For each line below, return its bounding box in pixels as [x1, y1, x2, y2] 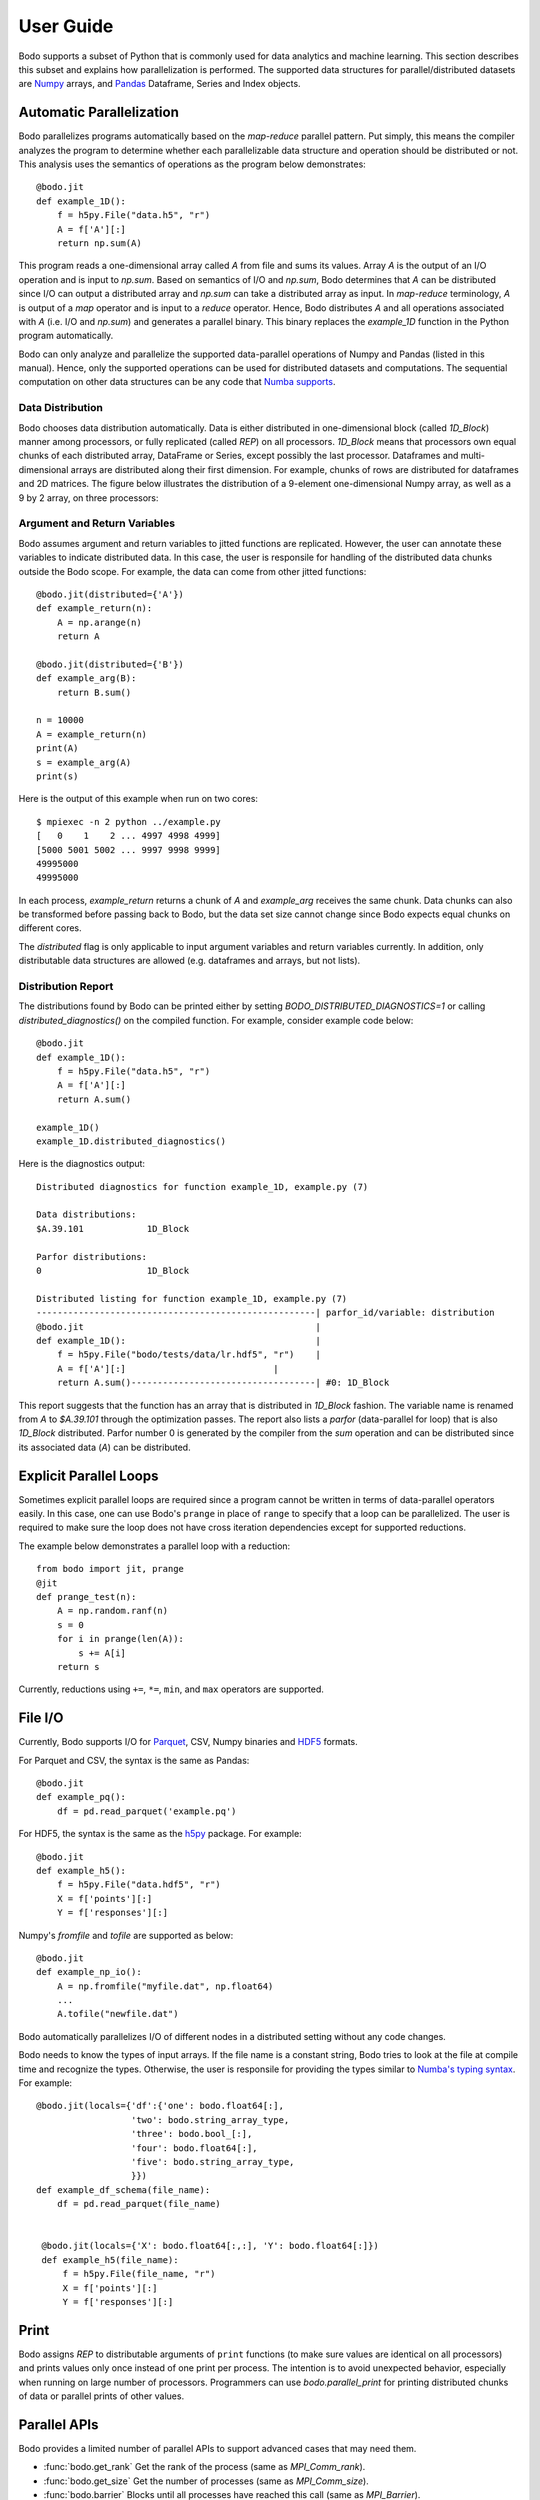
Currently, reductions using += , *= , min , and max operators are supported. [18, 1683, 325, 1695]
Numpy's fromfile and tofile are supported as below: [18, 1929, 234, 1941]
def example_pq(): [36, 1791, 127, 1803]
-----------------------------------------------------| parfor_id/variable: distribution [36, 1307, 495, 1319]
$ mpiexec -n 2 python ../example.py [36, 816, 222, 827]
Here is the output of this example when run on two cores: [18, 793, 259, 805]
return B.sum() [56, 686, 132, 698]
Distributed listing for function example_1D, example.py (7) [36, 1293, 348, 1304]
